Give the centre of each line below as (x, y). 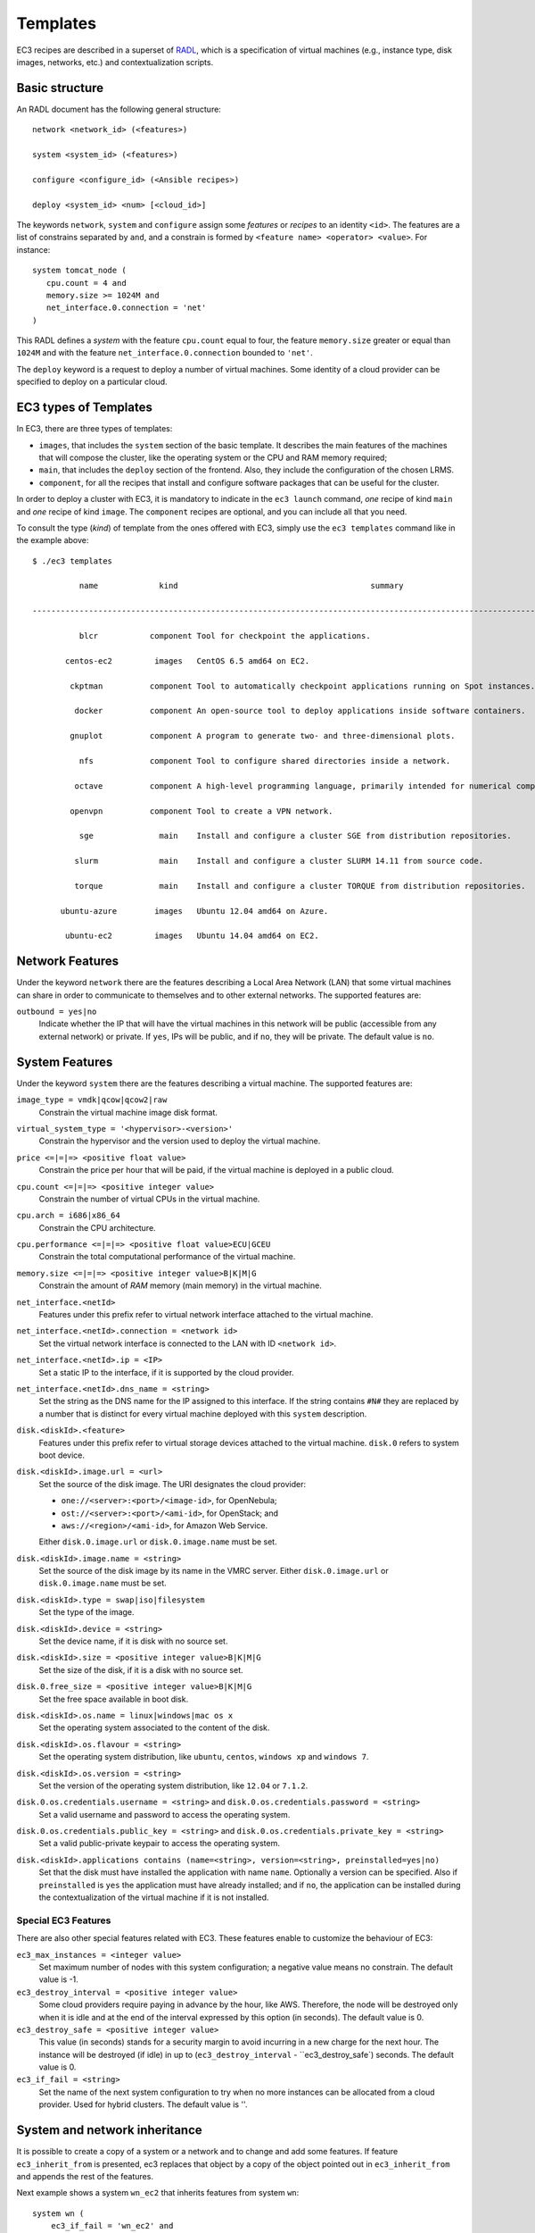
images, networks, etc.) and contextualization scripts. (115, 62)
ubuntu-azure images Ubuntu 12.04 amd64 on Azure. (194, 911)
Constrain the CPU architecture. (97, 1227)
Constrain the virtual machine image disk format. (128, 1112)
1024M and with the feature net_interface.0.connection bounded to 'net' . (165, 353)
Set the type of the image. (86, 1612)
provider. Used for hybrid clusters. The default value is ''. (143, 2104)
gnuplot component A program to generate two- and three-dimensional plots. (263, 736)
